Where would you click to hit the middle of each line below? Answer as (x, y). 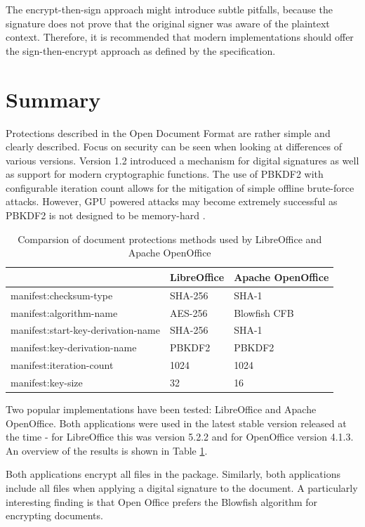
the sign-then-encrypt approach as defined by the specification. (141, 50)
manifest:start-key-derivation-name (85, 330)
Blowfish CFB (264, 312)
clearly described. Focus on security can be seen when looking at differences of (174, 147)
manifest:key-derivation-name (74, 347)
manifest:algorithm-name (64, 312)
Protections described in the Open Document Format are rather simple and (168, 132)
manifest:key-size (47, 382)
